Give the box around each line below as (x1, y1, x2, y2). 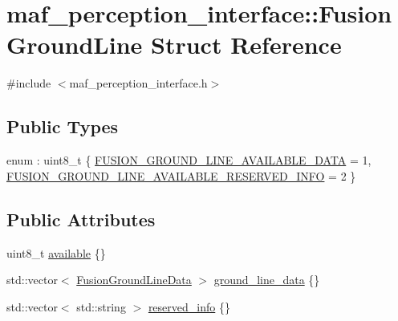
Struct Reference (151, 28, 342, 61)
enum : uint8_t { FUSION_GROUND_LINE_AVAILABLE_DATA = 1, (6, 152, 372, 169)
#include (6, 75, 51, 91)
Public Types (6, 114, 119, 139)
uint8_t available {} (6, 244, 106, 261)
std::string (76, 298, 126, 315)
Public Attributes (6, 206, 156, 231)
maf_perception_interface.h (69, 75, 208, 91)
